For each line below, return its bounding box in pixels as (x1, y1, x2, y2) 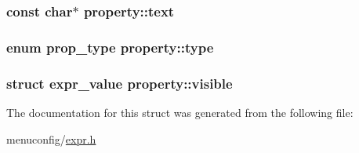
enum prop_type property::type (6, 37, 214, 56)
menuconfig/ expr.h (6, 130, 96, 147)
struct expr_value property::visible (6, 73, 233, 93)
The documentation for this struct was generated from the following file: (6, 104, 354, 120)
